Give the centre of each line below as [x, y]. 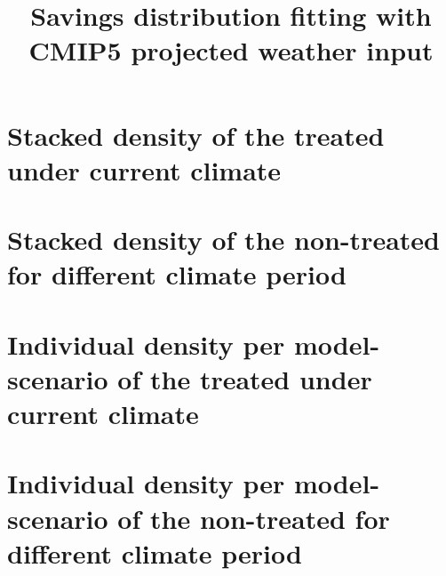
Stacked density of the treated [196, 135]
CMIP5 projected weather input [231, 50]
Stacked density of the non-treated [223, 240]
